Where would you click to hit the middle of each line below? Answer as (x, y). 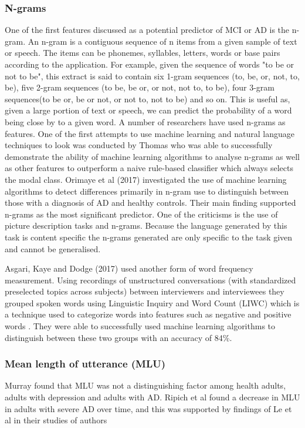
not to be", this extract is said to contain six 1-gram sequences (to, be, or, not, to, (152, 76)
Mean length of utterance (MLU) (85, 364)
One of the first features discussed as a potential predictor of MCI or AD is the (147, 30)
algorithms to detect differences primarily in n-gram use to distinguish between (147, 191)
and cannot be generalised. (53, 248)
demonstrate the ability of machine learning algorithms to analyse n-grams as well (152, 156)
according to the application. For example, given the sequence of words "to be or (150, 64)
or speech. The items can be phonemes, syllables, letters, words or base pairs (143, 53)
